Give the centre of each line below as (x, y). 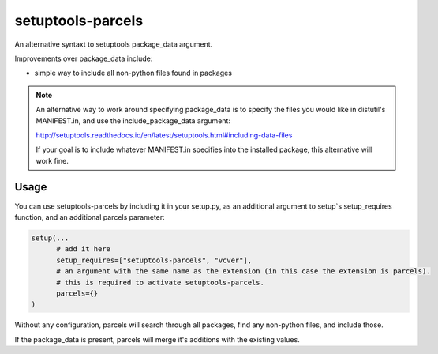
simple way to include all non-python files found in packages (133, 73)
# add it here (83, 249)
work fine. (52, 160)
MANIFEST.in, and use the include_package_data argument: (133, 121)
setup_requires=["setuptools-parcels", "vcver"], (154, 260)
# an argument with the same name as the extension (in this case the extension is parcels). (243, 271)
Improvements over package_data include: (84, 58)
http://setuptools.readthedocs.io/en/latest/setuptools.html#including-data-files (164, 135)
